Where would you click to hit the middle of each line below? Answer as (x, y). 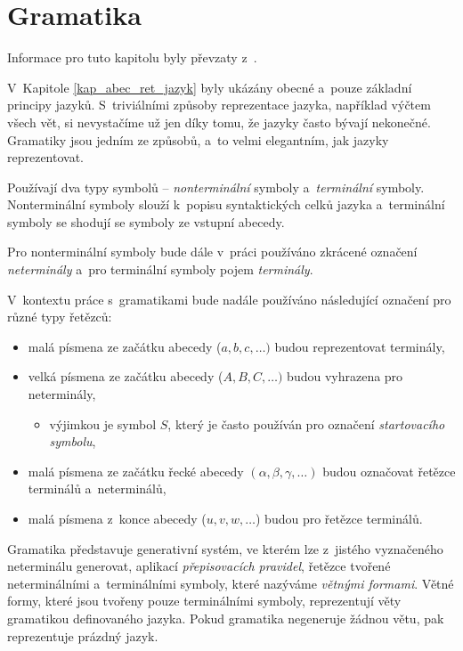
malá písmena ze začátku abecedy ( (125, 346)
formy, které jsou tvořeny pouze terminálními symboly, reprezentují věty (204, 601)
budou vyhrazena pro (345, 376)
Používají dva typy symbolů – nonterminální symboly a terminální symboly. (216, 187)
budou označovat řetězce (389, 471)
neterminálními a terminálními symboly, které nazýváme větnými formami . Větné (231, 583)
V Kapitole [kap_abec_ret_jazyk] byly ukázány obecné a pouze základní (210, 87)
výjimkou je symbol (103, 423)
